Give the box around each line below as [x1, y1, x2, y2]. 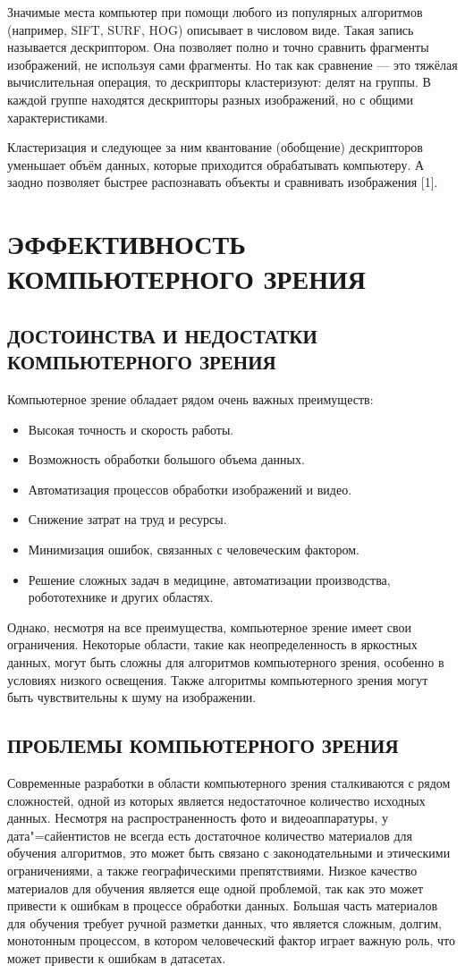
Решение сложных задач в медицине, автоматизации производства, [28, 570, 391, 588]
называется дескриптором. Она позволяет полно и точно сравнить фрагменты [7, 38, 429, 56]
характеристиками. [7, 107, 108, 126]
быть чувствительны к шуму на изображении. [7, 688, 257, 706]
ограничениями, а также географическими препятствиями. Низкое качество [7, 860, 418, 879]
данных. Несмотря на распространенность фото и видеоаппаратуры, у [7, 808, 389, 827]
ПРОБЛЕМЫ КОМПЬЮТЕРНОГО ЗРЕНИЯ [7, 732, 399, 759]
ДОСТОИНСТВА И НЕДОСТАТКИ [7, 321, 317, 349]
